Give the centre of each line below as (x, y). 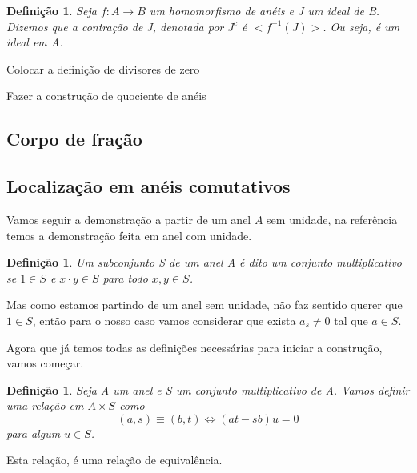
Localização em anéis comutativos (148, 186)
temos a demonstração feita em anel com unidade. (129, 235)
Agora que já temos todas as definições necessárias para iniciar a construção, (194, 347)
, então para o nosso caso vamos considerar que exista (164, 320)
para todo (125, 277)
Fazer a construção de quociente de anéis (106, 96)
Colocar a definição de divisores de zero (103, 68)
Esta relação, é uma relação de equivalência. (114, 460)
